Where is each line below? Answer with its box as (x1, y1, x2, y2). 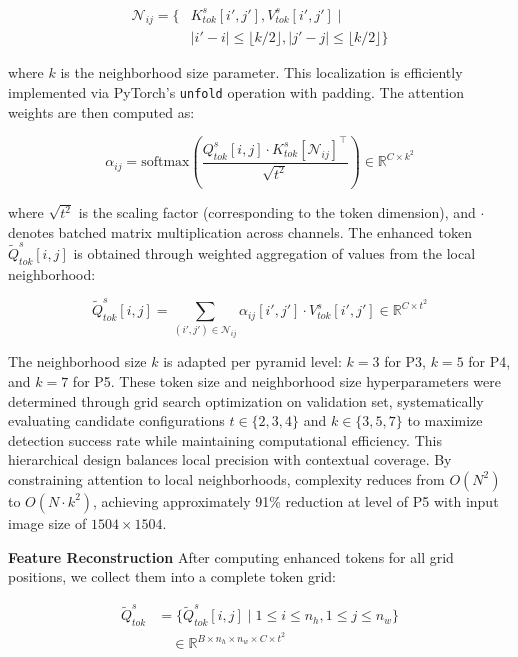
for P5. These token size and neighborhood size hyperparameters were (72, 370, 501, 391)
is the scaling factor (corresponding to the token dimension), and (78, 202, 476, 223)
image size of (8, 512, 87, 533)
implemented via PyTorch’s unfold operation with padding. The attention (8, 81, 464, 102)
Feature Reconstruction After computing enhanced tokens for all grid (8, 546, 454, 567)
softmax (141, 155, 190, 170)
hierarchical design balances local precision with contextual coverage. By (8, 449, 452, 470)
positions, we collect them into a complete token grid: (8, 566, 336, 587)
